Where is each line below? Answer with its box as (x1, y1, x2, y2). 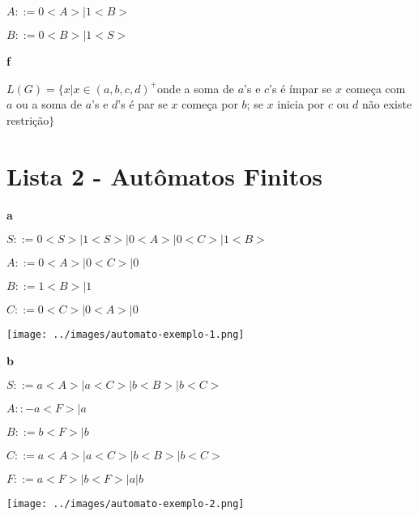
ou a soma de (16, 96, 83, 113)
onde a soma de (157, 79, 235, 96)
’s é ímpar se (269, 79, 332, 96)
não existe (362, 96, 412, 113)
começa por (181, 96, 238, 113)
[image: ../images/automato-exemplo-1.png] (6, 329, 245, 341)
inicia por (277, 96, 325, 113)
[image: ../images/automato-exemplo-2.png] (6, 498, 245, 510)
